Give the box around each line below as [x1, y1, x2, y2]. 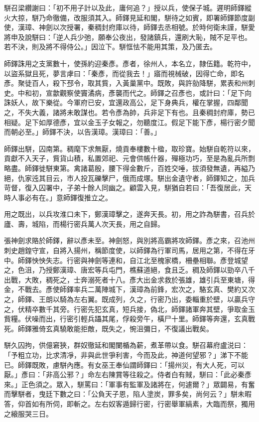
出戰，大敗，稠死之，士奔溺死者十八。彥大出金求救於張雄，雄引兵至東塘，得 [4, 274, 255, 284]
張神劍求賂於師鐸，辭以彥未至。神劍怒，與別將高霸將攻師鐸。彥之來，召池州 [4, 235, 255, 246]
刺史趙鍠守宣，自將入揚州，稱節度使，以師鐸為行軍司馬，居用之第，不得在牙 [4, 245, 255, 256]
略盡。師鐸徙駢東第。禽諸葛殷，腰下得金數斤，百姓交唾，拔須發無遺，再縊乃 [4, 162, 255, 173]
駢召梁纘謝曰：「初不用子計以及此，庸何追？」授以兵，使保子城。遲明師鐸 [4, 2, 245, 12]
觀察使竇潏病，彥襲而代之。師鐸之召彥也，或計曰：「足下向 [59, 87, 252, 98]
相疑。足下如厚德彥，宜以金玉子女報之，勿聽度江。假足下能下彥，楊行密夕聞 [4, 117, 255, 127]
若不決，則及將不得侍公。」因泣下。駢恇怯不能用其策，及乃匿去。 [4, 41, 217, 52]
